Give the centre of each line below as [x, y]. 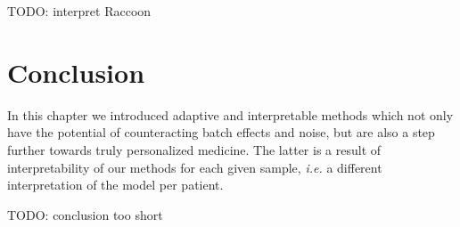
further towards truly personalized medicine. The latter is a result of [194, 149]
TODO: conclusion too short [85, 214]
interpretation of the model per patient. [115, 185]
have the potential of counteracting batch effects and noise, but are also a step [221, 132]
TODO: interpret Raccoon [79, 11]
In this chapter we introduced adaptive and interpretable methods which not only [230, 114]
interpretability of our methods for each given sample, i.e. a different [195, 167]
